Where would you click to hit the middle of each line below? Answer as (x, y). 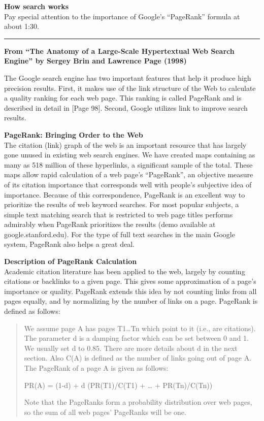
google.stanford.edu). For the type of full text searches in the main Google (120, 234)
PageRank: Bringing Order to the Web (74, 134)
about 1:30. (22, 26)
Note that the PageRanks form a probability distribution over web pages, (138, 402)
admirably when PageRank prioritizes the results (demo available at (110, 224)
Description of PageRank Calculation (71, 261)
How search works (37, 6)
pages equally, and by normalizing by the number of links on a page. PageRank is (131, 301)
